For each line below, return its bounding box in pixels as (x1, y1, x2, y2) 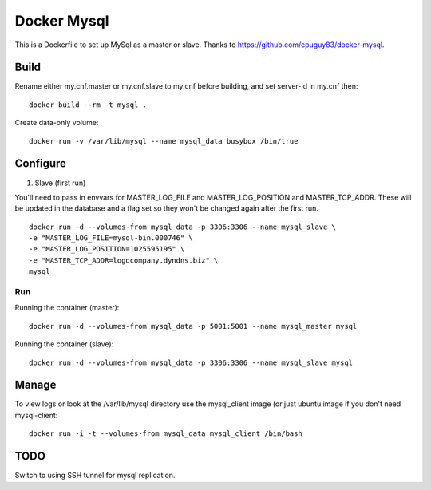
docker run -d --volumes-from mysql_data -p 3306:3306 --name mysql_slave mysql (29, 358, 354, 367)
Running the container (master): (14, 303, 120, 313)
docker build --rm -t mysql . (29, 100, 148, 109)
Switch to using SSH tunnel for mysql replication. (14, 471, 176, 480)
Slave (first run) (34, 178, 86, 188)
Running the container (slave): (14, 339, 114, 349)
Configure (14, 156, 67, 171)
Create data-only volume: (14, 118, 99, 128)
